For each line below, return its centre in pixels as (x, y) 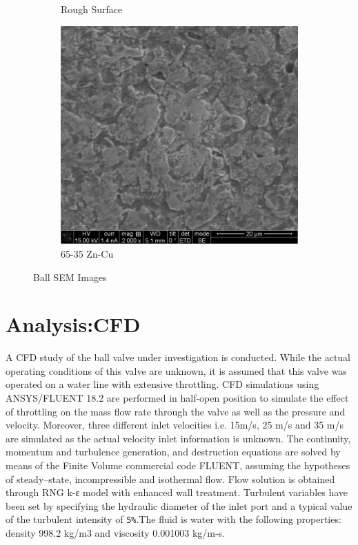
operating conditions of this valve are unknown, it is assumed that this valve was (176, 370)
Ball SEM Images (70, 277)
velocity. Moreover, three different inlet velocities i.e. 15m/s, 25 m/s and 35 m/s (175, 425)
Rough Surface (92, 9)
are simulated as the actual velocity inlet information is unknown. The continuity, (178, 438)
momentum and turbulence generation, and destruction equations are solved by (173, 452)
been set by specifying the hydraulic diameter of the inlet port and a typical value (179, 505)
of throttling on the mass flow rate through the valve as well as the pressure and (176, 411)
